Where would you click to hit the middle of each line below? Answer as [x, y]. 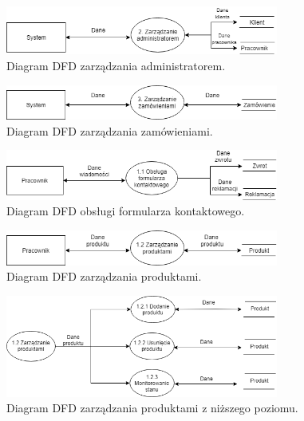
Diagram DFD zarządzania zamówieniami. [110, 130]
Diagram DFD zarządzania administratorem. [116, 65]
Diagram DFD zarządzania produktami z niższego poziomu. [152, 408]
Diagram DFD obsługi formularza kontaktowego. [126, 211]
